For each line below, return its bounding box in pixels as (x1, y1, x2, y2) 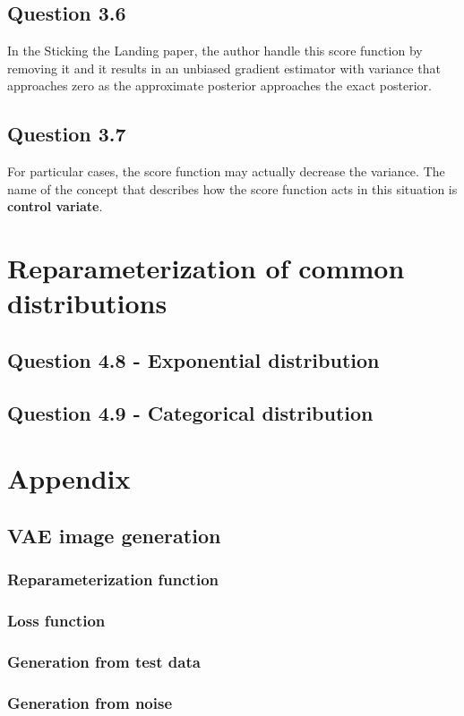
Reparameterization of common (7, 250, 405, 286)
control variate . (7, 197, 103, 216)
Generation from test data (7, 650, 201, 672)
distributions (7, 285, 168, 321)
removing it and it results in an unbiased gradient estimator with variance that (7, 58, 441, 77)
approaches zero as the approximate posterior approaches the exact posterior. (7, 76, 432, 95)
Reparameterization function (7, 568, 219, 591)
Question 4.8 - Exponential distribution (7, 345, 380, 373)
